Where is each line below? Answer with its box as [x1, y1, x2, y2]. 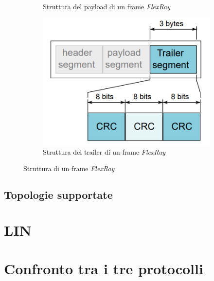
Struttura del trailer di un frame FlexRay [43, 147, 165, 157]
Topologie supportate [4, 187, 113, 202]
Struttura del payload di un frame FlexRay [43, 1, 171, 11]
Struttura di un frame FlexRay [23, 163, 115, 173]
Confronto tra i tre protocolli [4, 258, 203, 278]
